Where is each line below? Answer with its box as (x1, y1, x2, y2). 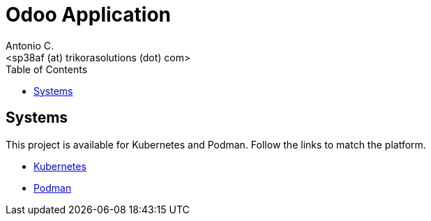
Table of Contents (6, 63, 88, 75)
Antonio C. (6, 39, 54, 52)
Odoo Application (6, 3, 172, 26)
